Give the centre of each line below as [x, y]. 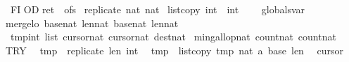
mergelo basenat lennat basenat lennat [92, 23]
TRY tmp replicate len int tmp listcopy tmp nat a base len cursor [175, 50]
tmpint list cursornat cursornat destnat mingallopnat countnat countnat [173, 37]
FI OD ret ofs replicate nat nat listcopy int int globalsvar [158, 9]
